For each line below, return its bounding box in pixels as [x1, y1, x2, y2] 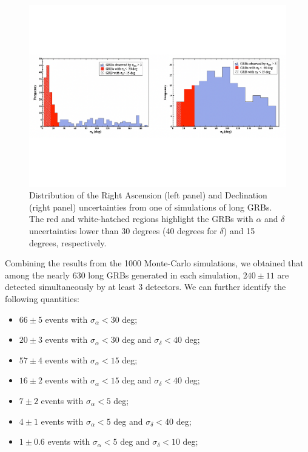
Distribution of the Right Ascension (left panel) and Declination [29, 189, 267, 201]
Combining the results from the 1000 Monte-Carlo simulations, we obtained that [5, 257, 304, 269]
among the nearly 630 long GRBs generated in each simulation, [5, 268, 241, 281]
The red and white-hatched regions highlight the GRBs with [29, 212, 253, 225]
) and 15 [223, 224, 255, 237]
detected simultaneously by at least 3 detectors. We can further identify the [5, 280, 286, 293]
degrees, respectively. [29, 236, 107, 249]
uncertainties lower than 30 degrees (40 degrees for [29, 224, 217, 237]
